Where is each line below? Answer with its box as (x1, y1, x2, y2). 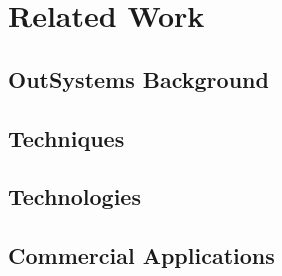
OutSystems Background (8, 63, 269, 94)
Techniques (8, 122, 125, 153)
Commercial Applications (8, 240, 275, 271)
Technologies (8, 181, 141, 212)
